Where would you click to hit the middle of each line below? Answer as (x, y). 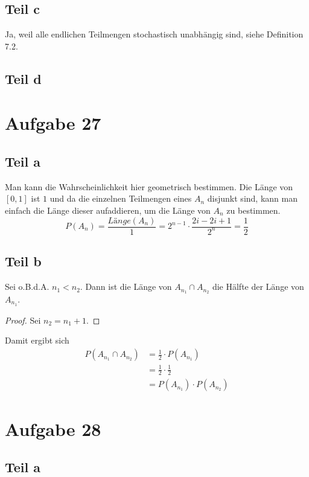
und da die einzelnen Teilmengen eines (121, 198)
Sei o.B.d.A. (27, 287)
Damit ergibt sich (37, 340)
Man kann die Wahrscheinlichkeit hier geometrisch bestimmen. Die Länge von (149, 186)
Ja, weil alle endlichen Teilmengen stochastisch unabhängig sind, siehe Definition (154, 34)
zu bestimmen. (253, 210)
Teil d (23, 78)
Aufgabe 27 (53, 123)
